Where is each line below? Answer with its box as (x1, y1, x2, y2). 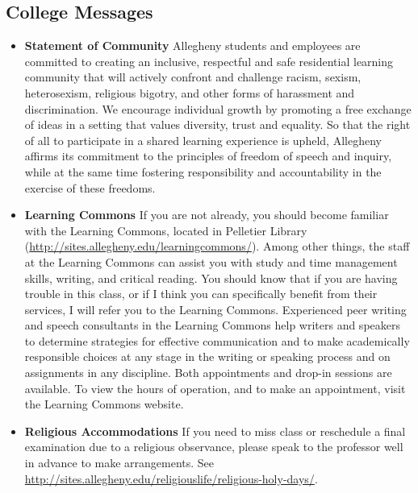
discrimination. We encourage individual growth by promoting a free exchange (24, 100, 412, 117)
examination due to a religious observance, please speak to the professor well (24, 438, 403, 455)
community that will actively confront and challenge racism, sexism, (24, 68, 362, 85)
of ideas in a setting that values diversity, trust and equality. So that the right (24, 116, 411, 133)
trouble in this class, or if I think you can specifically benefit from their (24, 285, 378, 302)
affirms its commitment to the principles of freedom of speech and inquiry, (24, 147, 392, 164)
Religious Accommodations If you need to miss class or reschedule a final (24, 422, 406, 439)
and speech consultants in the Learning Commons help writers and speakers (24, 317, 401, 333)
